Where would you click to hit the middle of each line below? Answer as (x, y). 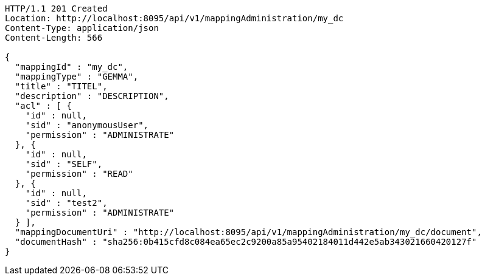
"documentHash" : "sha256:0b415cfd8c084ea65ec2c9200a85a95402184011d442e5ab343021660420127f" (246, 242)
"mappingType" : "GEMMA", (77, 77)
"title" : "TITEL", (61, 86)
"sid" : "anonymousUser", (87, 125)
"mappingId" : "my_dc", (72, 67)
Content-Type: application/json (82, 28)
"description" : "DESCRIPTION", (92, 96)
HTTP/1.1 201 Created (56, 9)
